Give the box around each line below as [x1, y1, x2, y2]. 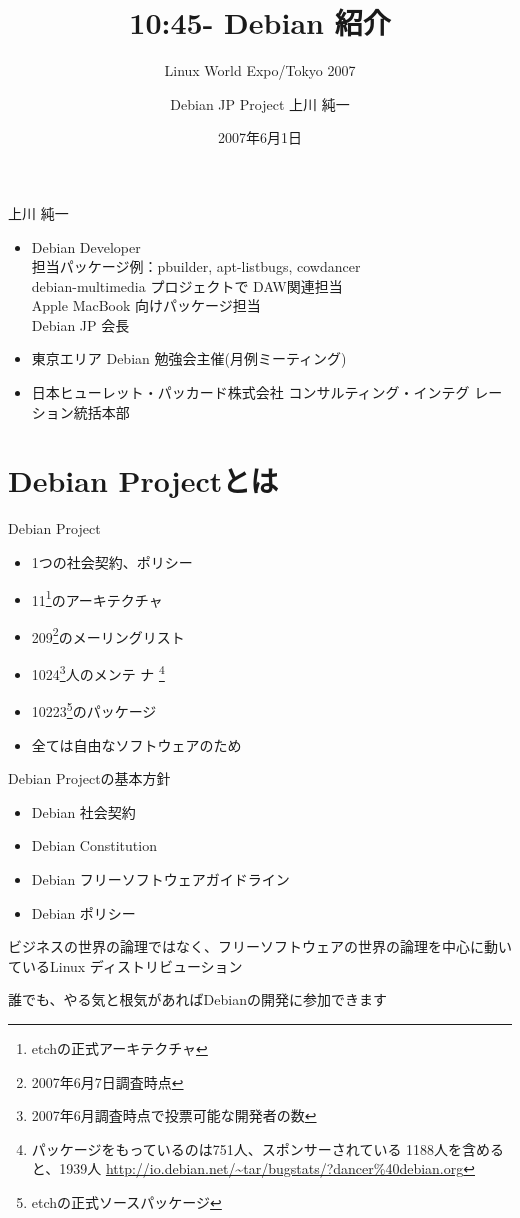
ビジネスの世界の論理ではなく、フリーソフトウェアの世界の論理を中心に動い [8, 936, 512, 957]
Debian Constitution [31, 835, 157, 856]
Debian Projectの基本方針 [8, 768, 171, 789]
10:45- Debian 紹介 [129, 2, 391, 43]
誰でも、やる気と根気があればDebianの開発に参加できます [8, 989, 387, 1010]
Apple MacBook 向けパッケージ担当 [31, 295, 261, 316]
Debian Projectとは [8, 460, 279, 501]
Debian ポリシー [31, 902, 136, 923]
